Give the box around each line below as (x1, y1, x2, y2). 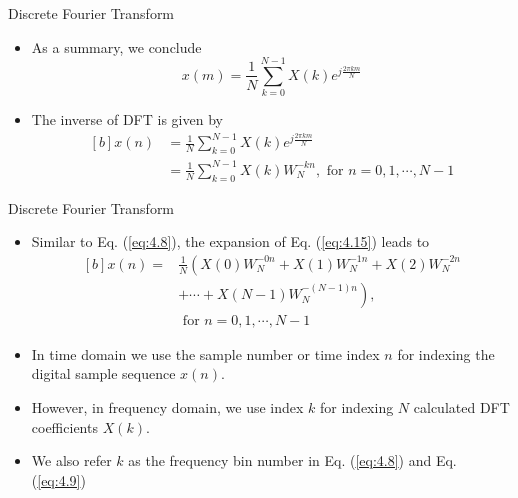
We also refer (31, 450, 112, 471)
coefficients (31, 416, 98, 437)
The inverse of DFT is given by (31, 109, 223, 130)
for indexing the (397, 343, 495, 364)
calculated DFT (413, 397, 510, 418)
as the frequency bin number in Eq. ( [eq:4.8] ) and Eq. (128, 450, 457, 471)
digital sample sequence (31, 363, 176, 384)
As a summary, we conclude (31, 36, 202, 57)
